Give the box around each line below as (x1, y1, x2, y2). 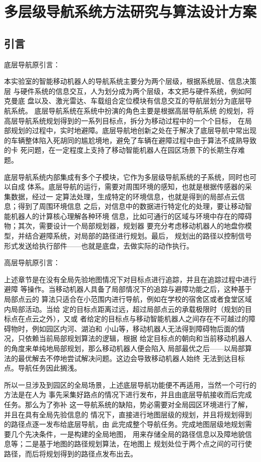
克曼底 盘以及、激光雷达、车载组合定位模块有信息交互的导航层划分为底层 (4, 95, 245, 106)
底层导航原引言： (4, 59, 60, 69)
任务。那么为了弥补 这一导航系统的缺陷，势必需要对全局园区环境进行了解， (4, 399, 252, 409)
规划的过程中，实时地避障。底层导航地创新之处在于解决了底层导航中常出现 (11, 125, 256, 136)
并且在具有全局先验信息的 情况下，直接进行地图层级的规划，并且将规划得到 (4, 409, 252, 419)
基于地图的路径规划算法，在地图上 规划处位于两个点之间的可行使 (39, 438, 252, 449)
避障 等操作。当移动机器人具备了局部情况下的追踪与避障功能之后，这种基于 (4, 284, 252, 294)
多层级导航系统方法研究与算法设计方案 (4, 1, 257, 22)
